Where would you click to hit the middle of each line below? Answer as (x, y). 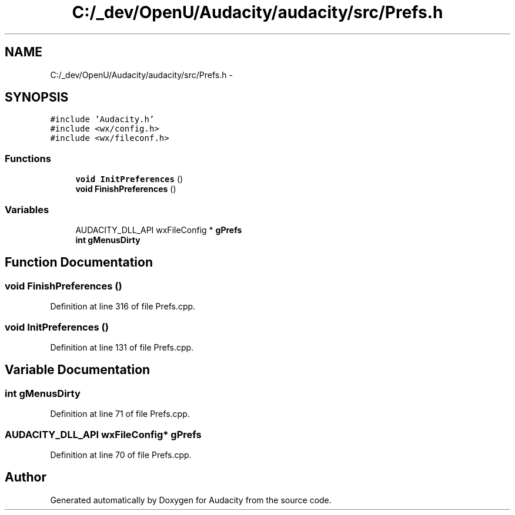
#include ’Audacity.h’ (102, 120)
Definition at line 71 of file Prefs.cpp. (120, 414)
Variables (27, 209)
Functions (28, 158)
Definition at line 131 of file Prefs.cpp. (122, 347)
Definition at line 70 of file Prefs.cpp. (121, 455)
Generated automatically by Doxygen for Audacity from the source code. (191, 500)
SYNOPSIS (37, 97)
